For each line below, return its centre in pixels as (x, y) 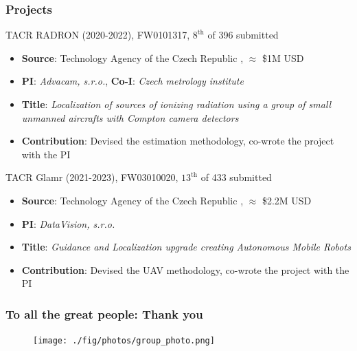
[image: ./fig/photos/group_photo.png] (124, 341)
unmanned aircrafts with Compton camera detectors (130, 117)
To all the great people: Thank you (104, 313)
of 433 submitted (236, 177)
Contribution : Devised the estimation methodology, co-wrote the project (178, 141)
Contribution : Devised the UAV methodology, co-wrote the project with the (185, 269)
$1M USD (283, 57)
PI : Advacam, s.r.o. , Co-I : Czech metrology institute (133, 81)
